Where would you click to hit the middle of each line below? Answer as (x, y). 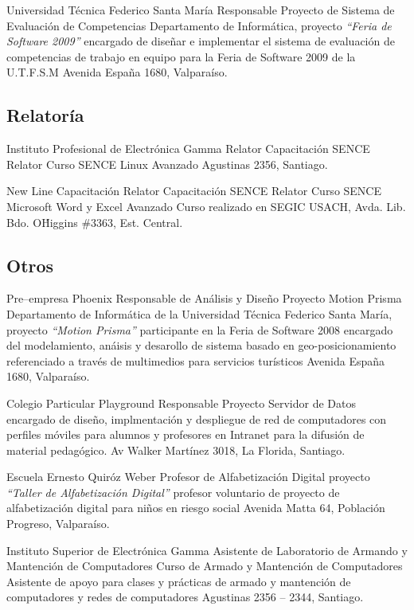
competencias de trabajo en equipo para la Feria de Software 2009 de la (181, 56)
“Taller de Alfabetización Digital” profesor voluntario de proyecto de (173, 492)
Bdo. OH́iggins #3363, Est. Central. (95, 222)
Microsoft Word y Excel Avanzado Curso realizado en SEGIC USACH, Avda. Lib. (206, 206)
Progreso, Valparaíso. (58, 524)
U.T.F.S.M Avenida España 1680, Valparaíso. (117, 72)
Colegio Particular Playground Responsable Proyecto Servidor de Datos (181, 403)
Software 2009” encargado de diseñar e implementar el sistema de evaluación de (201, 41)
